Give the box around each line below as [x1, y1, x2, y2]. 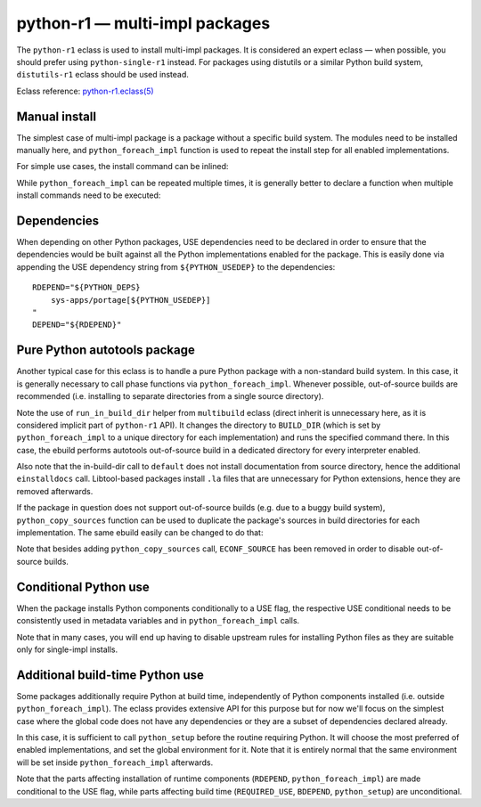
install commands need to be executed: [16, 190, 161, 200]
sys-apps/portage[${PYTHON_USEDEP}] [50, 295, 211, 305]
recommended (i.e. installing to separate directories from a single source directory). [16, 391, 324, 402]
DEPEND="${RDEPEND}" [32, 320, 122, 330]
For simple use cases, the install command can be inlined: [16, 161, 229, 172]
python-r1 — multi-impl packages [16, 13, 271, 33]
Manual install [16, 109, 97, 124]
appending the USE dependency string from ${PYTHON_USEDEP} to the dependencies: [16, 261, 336, 272]
